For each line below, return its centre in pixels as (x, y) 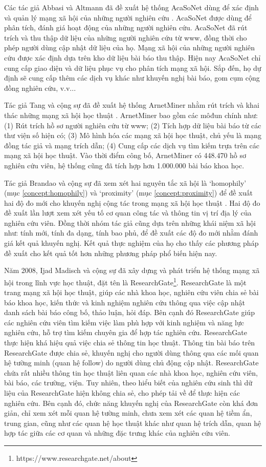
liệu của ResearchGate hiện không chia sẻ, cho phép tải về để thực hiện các (122, 393)
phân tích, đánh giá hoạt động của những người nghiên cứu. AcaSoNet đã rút (126, 27)
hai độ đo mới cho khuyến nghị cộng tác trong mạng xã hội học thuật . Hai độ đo (132, 202)
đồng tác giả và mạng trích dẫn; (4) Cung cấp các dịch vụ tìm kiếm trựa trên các (132, 145)
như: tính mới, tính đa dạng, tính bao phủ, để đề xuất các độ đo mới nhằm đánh (131, 233)
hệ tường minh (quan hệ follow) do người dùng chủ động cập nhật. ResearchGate (131, 363)
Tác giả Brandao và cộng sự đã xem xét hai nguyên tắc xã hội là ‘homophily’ (125, 182)
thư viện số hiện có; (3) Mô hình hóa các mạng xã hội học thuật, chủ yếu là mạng (133, 135)
